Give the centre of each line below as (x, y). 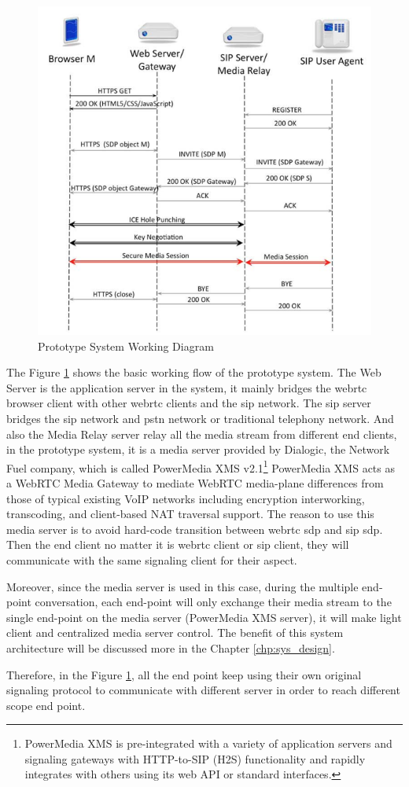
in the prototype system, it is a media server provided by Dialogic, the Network (198, 449)
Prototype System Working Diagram (126, 346)
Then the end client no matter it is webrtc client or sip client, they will (178, 544)
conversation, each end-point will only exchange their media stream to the (213, 602)
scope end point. (46, 705)
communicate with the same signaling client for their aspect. (152, 559)
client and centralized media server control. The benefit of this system (175, 633)
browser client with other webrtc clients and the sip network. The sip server (189, 403)
